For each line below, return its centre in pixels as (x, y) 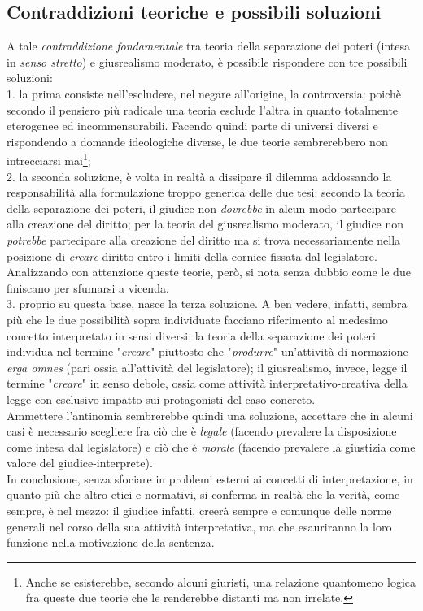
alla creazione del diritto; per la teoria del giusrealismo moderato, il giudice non (205, 224)
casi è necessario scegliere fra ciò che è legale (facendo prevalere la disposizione (202, 431)
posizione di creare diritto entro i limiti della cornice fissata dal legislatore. (192, 256)
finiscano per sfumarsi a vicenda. (88, 287)
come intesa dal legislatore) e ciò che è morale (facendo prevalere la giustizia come (211, 446)
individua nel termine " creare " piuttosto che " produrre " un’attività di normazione (207, 351)
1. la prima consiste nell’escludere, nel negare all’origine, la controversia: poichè (204, 93)
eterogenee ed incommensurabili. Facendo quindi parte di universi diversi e (192, 126)
